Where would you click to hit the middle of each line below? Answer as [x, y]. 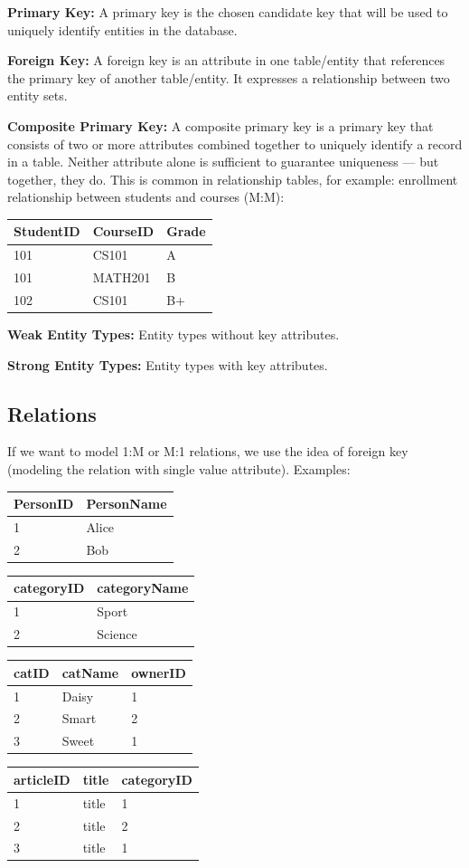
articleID [42, 779]
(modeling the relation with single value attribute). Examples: [179, 469]
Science [117, 634]
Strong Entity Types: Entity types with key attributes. [168, 364]
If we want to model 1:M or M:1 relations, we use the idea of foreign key [208, 451]
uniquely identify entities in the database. [122, 29]
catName [90, 672]
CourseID [123, 231]
